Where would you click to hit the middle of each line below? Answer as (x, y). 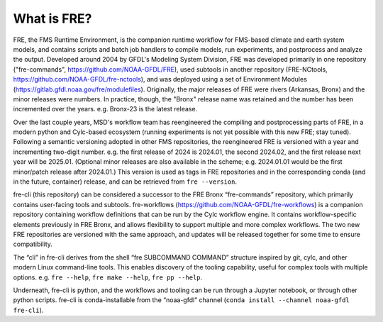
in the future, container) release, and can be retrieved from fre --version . (125, 182)
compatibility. (33, 244)
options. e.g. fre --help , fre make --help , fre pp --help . (108, 277)
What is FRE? (52, 18)
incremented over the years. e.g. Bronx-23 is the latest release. (105, 109)
